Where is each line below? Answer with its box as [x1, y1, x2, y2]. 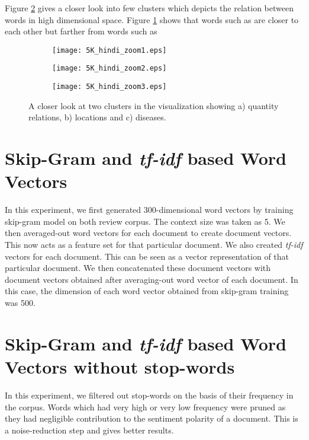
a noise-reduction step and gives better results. [5, 423, 174, 436]
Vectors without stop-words [5, 354, 235, 378]
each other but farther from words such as [5, 25, 157, 37]
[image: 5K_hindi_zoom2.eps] [52, 64, 167, 73]
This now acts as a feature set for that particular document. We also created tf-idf [5, 238, 303, 251]
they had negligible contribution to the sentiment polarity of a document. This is [5, 412, 298, 425]
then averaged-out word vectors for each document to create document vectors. [5, 227, 292, 239]
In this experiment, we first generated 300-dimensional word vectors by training [5, 203, 294, 216]
